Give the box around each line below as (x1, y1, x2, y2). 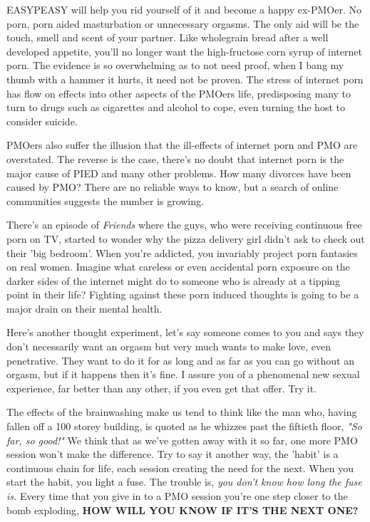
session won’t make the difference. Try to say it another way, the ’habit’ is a (6, 447, 339, 461)
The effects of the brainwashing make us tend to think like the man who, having (6, 404, 357, 419)
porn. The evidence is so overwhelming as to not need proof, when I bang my (6, 58, 344, 73)
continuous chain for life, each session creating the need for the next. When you (6, 460, 354, 475)
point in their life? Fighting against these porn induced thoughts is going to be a (6, 287, 359, 302)
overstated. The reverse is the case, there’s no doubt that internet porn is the (6, 151, 344, 166)
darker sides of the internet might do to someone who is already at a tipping (6, 273, 340, 288)
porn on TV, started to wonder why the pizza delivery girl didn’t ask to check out (6, 231, 365, 246)
